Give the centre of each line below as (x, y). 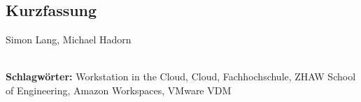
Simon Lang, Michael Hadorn (69, 39)
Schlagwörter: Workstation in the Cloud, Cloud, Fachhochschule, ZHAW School (181, 76)
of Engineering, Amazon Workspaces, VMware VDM (119, 90)
